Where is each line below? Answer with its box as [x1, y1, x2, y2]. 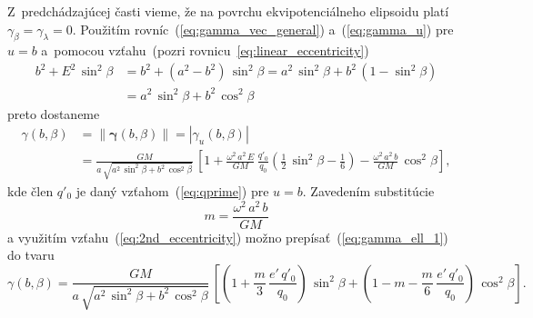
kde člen [7, 181, 54, 200]
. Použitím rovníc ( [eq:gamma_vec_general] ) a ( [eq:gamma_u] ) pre [72, 19, 454, 38]
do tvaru [7, 245, 55, 264]
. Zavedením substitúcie [302, 181, 435, 200]
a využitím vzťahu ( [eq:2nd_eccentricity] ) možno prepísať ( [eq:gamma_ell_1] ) [7, 227, 448, 246]
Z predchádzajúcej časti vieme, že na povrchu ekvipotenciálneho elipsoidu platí [7, 2, 449, 20]
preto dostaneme [7, 104, 100, 123]
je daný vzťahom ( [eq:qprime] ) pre [75, 181, 269, 200]
